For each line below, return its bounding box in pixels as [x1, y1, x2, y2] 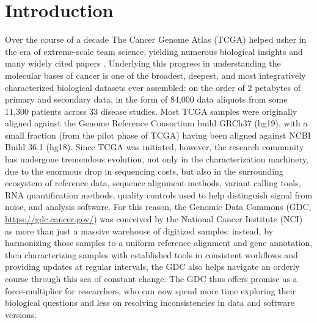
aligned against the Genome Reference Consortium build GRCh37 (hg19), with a [5, 117, 308, 129]
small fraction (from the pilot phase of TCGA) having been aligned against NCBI [5, 128, 311, 141]
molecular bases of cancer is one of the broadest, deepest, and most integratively [5, 68, 306, 81]
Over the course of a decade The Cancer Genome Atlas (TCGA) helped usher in [5, 33, 307, 46]
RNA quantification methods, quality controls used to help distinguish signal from [5, 188, 313, 201]
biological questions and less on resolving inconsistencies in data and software [5, 296, 295, 309]
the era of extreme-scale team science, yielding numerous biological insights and [5, 45, 303, 57]
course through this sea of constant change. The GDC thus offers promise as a [5, 272, 297, 285]
